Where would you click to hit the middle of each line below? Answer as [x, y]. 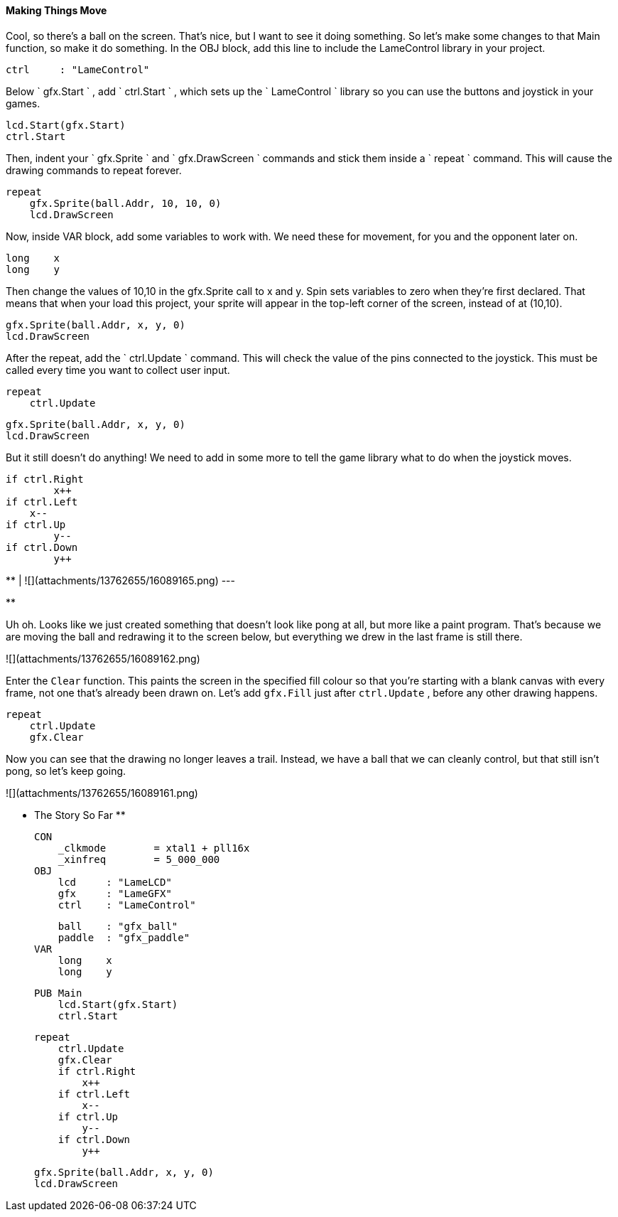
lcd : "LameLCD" [115, 882]
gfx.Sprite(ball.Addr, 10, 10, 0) [125, 203]
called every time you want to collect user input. [118, 370]
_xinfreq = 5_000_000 [139, 859]
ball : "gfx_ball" [118, 926]
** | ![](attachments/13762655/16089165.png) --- [120, 580]
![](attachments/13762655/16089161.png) [102, 793]
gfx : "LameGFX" [115, 893]
